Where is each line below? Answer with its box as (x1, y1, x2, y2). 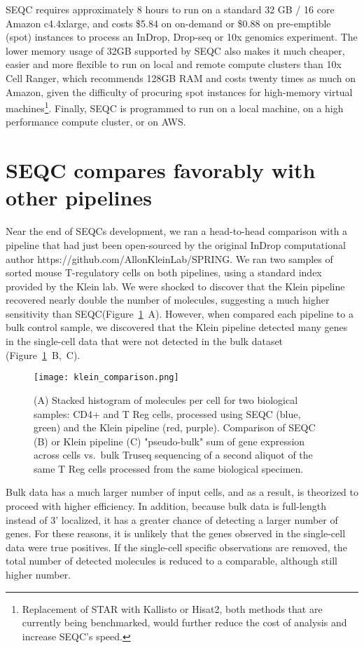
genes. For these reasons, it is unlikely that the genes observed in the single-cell (6, 526, 346, 541)
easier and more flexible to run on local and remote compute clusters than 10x (6, 57, 342, 72)
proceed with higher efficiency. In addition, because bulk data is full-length (6, 499, 326, 513)
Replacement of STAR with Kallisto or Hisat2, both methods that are (22, 601, 323, 616)
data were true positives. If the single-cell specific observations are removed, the (6, 539, 347, 554)
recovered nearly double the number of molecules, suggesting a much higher (6, 292, 330, 307)
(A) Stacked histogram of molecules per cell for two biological (34, 392, 298, 407)
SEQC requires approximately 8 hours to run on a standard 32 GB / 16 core (6, 2, 335, 16)
